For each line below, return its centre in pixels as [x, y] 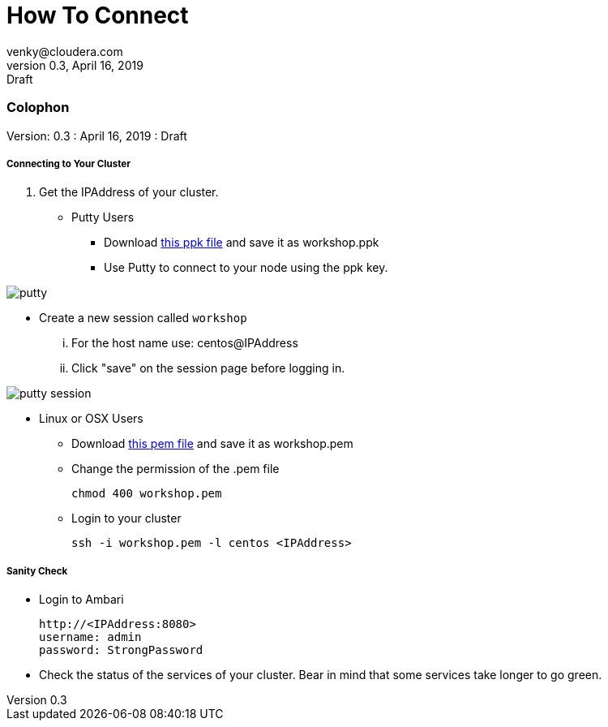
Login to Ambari [81, 600]
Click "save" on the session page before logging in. [208, 368]
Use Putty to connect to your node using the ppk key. [246, 268]
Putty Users [103, 217]
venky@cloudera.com [65, 51]
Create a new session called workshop [143, 318]
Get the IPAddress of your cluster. [129, 192]
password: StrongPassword [121, 650]
